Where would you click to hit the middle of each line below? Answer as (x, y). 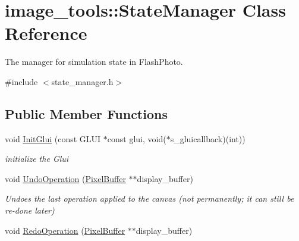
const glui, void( (137, 138)
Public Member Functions (86, 113)
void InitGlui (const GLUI (53, 138)
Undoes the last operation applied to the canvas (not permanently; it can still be (149, 198)
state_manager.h (82, 81)
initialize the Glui (37, 159)
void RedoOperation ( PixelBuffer (65, 230)
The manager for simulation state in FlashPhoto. (94, 62)
